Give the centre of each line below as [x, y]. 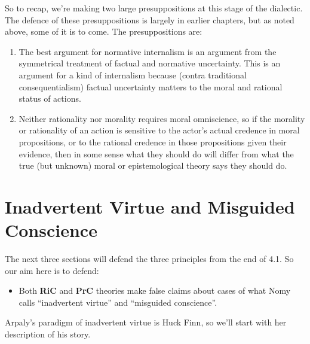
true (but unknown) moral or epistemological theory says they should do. [153, 165]
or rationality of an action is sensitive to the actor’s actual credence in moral [159, 130]
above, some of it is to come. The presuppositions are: [104, 31]
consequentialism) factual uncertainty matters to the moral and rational [151, 86]
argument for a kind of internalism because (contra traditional [133, 74]
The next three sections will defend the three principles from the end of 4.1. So [149, 259]
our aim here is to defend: [52, 270]
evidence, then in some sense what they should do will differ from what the [156, 153]
